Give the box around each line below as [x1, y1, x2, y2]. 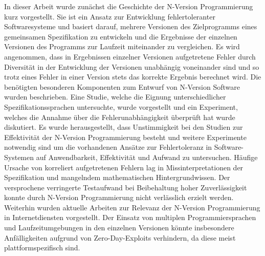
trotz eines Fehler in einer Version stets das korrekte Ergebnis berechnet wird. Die [4, 71, 261, 82]
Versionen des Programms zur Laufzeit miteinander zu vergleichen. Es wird [4, 41, 240, 52]
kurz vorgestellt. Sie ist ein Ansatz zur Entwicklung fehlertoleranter [4, 11, 215, 22]
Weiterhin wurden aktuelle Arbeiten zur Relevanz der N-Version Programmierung [4, 202, 260, 212]
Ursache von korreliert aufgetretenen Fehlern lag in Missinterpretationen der [4, 162, 244, 172]
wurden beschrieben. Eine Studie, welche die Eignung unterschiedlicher [4, 91, 226, 102]
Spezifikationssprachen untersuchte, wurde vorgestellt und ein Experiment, [4, 101, 238, 112]
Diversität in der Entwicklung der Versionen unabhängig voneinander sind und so [4, 61, 259, 72]
